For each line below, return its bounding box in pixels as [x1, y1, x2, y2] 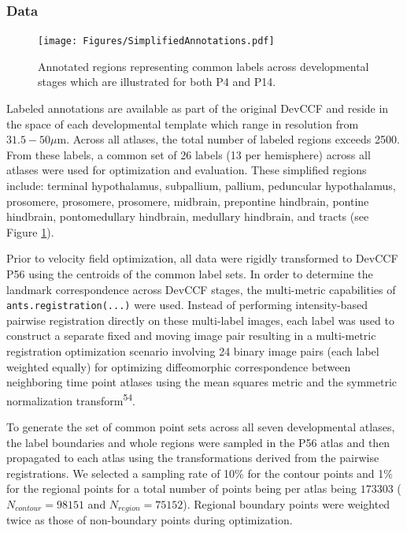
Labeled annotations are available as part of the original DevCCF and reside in [6, 100, 389, 117]
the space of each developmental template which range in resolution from [6, 115, 359, 132]
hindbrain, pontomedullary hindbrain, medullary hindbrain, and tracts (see [6, 208, 369, 225]
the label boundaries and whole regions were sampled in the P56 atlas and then [6, 434, 390, 450]
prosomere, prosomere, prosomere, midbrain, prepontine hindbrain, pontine [6, 192, 369, 209]
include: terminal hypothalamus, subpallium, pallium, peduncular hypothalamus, [6, 177, 396, 194]
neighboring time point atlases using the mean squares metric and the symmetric [6, 374, 398, 390]
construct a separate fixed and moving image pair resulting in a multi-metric [6, 327, 376, 344]
